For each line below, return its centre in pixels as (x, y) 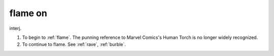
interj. (15, 28)
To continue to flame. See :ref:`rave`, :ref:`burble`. (74, 44)
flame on (28, 13)
